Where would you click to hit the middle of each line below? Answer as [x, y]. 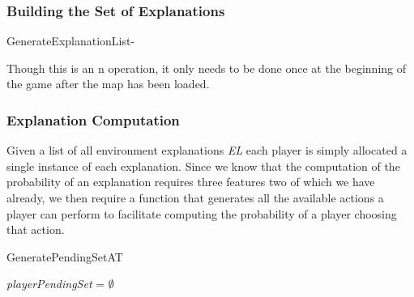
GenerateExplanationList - [71, 41]
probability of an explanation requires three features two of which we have [191, 182]
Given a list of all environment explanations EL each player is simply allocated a [207, 150]
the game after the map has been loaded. [108, 84]
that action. [36, 229]
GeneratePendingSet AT [65, 256]
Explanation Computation [93, 119]
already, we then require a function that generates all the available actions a [195, 197]
